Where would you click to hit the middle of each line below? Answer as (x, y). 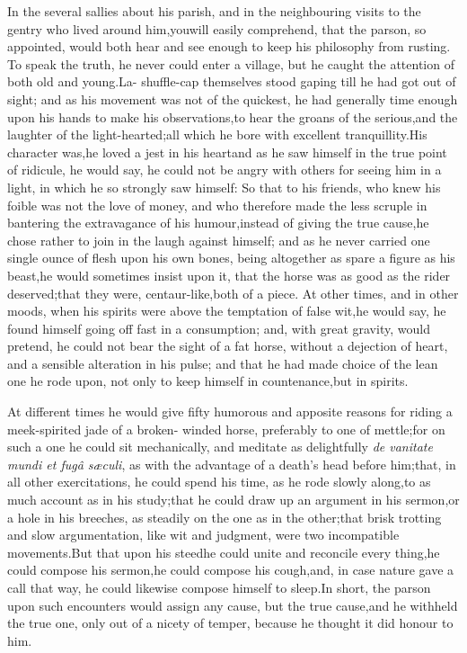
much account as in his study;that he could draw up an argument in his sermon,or (233, 500)
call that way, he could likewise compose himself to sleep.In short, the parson (219, 587)
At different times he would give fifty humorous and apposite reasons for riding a (230, 411)
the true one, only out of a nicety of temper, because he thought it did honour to (230, 623)
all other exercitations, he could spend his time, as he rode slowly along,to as (219, 482)
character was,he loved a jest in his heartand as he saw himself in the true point (227, 152)
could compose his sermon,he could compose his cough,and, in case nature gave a (231, 570)
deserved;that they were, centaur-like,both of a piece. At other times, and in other (233, 293)
